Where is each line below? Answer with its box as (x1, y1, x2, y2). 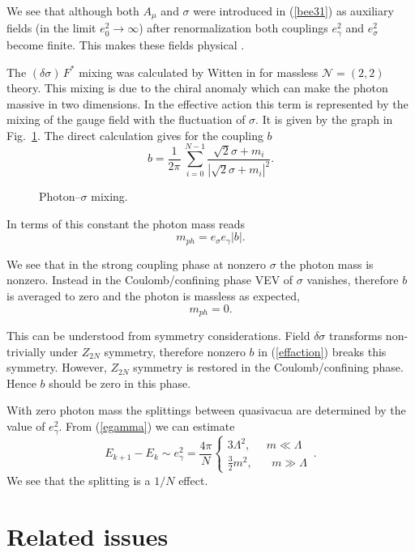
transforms (329, 327, 383, 344)
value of (6, 418, 45, 435)
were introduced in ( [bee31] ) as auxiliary (193, 2, 394, 19)
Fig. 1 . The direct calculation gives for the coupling (6, 126, 263, 143)
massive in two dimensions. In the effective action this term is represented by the (6, 95, 409, 112)
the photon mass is (280, 255, 374, 272)
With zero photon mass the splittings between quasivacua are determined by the (6, 402, 406, 419)
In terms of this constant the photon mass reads (6, 215, 246, 232)
